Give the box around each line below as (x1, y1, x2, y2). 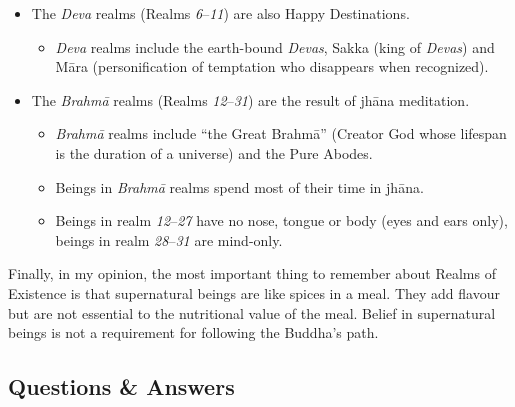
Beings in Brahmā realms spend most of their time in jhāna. (55, 176, 424, 197)
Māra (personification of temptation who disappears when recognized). (55, 56, 489, 77)
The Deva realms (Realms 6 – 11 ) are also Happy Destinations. (31, 3, 410, 23)
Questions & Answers (8, 371, 235, 402)
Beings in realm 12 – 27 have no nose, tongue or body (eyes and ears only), (55, 210, 508, 231)
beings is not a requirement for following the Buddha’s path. (8, 322, 379, 343)
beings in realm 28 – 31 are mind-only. (55, 229, 283, 250)
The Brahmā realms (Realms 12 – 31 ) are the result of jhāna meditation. (31, 89, 470, 110)
